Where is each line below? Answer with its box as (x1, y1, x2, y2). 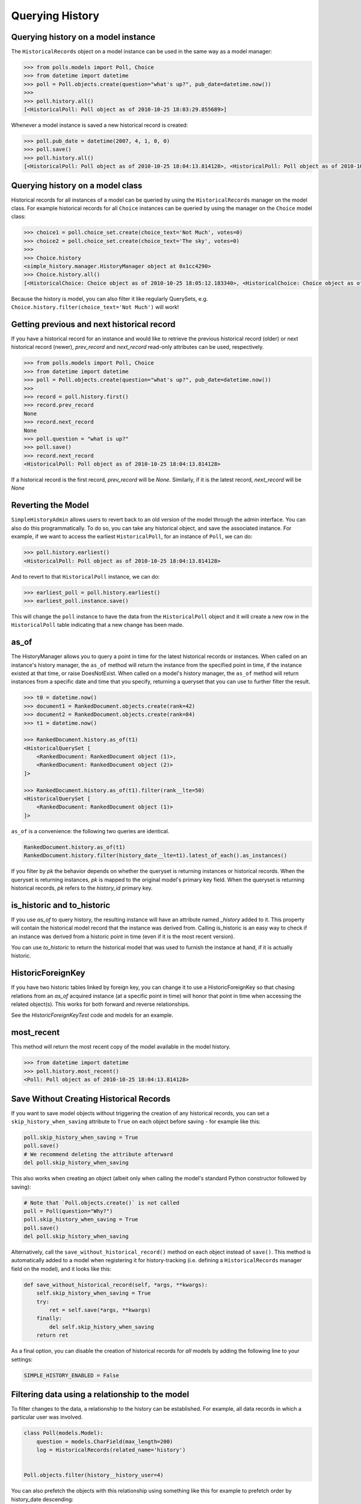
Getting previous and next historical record (11, 319, 176, 329)
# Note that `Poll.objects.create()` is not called (23, 1199, 180, 1206)
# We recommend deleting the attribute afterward (23, 1151, 173, 1157)
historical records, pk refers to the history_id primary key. (11, 884, 153, 892)
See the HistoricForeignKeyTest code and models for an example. (11, 1011, 174, 1019)
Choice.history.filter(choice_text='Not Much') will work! (11, 304, 179, 311)
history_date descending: (11, 1496, 73, 1503)
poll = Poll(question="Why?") (23, 1207, 113, 1215)
